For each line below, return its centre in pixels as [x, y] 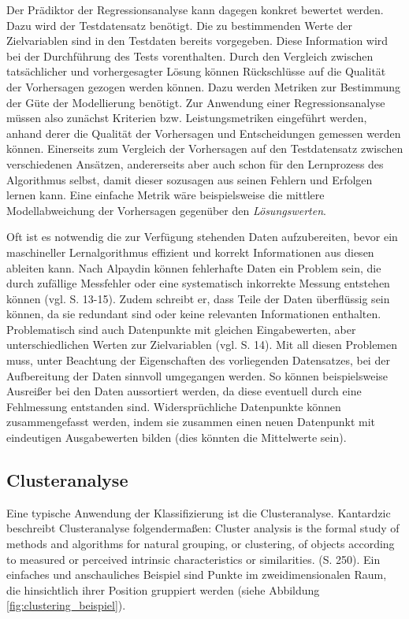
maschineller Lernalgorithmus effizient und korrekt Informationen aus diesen [190, 252]
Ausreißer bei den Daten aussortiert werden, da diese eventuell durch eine [184, 391]
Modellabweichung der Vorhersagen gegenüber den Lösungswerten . [166, 210]
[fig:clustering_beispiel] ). [66, 605]
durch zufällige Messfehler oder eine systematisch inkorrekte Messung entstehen [198, 283]
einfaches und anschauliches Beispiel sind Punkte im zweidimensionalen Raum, [197, 575]
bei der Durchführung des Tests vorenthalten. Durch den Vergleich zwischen [190, 56]
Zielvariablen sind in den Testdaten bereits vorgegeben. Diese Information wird [197, 41]
